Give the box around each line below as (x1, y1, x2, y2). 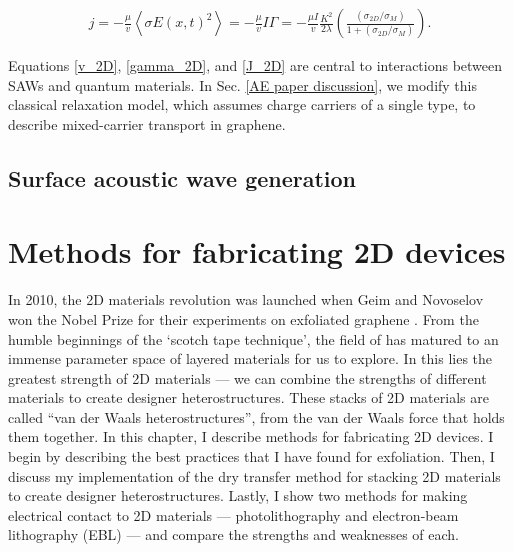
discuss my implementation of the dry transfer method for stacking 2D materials (8, 465, 501, 486)
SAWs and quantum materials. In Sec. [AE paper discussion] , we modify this (8, 74, 478, 95)
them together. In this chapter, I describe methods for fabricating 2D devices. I (8, 426, 494, 447)
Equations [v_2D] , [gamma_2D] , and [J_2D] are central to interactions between (8, 55, 503, 76)
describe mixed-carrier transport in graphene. (8, 113, 286, 134)
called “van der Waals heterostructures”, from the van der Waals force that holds (8, 406, 505, 427)
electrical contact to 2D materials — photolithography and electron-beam (8, 504, 459, 525)
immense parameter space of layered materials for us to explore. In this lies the (8, 348, 493, 369)
